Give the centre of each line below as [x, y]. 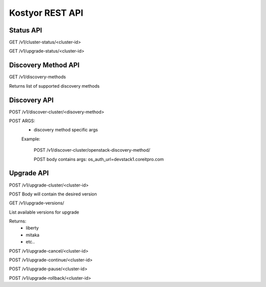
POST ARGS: [22, 121]
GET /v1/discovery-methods [37, 77]
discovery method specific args [66, 130]
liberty [32, 228]
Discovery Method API [44, 65]
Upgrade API [29, 173]
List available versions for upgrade [44, 212]
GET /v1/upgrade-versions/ [37, 203]
